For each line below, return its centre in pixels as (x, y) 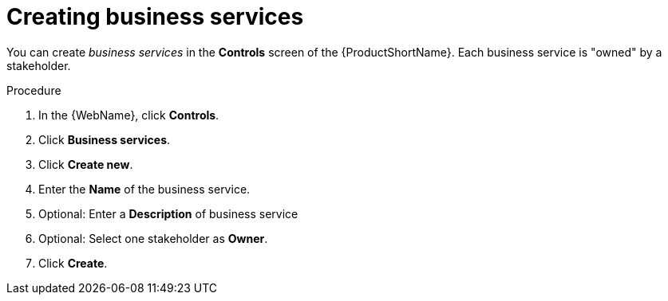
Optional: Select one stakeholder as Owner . (153, 238)
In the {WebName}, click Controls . (129, 115)
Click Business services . (105, 139)
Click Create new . (86, 164)
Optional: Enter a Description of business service (168, 213)
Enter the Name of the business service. (144, 189)
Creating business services (155, 17)
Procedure (34, 90)
